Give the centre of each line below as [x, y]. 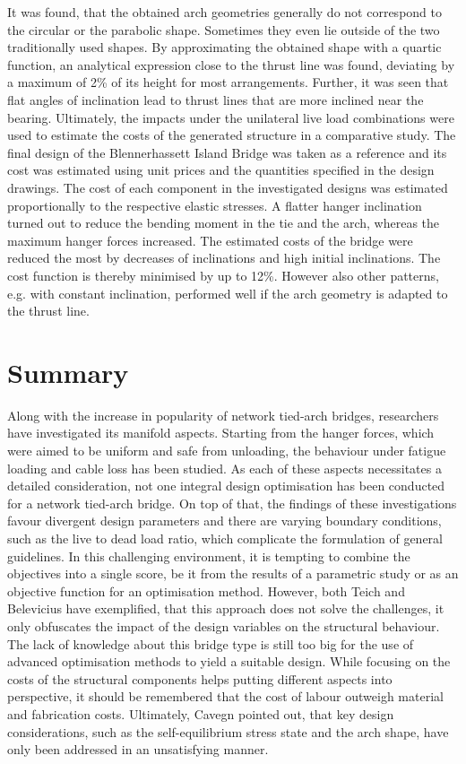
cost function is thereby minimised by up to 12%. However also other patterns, [223, 275]
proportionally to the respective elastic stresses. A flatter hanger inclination [215, 205]
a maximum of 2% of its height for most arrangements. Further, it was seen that [228, 82]
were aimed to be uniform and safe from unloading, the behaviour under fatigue [227, 450]
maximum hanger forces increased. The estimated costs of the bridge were [210, 240]
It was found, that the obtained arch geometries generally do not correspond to [224, 12]
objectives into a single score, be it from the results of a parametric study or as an [233, 573]
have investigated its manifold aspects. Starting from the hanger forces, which [221, 433]
